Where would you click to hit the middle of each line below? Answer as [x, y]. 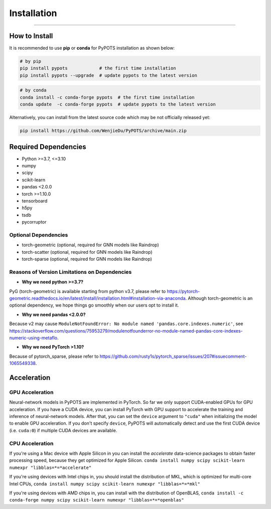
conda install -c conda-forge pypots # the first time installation [107, 97]
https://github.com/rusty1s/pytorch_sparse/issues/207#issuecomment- [173, 356]
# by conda [33, 90]
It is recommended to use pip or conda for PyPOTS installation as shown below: [92, 48]
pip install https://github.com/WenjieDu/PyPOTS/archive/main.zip [103, 131]
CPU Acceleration [31, 443]
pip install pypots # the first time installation [98, 68]
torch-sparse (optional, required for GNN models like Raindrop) [87, 259]
